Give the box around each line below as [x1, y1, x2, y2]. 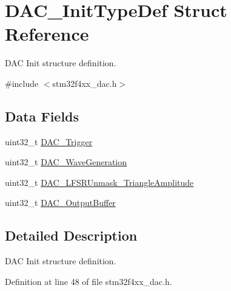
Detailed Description [5, 226, 138, 245]
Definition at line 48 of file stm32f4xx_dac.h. [5, 275, 172, 287]
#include [5, 77, 39, 89]
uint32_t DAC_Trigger [5, 135, 93, 148]
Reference [5, 21, 89, 46]
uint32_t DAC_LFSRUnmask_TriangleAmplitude [5, 176, 194, 188]
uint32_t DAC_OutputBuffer [5, 196, 116, 209]
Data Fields [5, 106, 79, 125]
